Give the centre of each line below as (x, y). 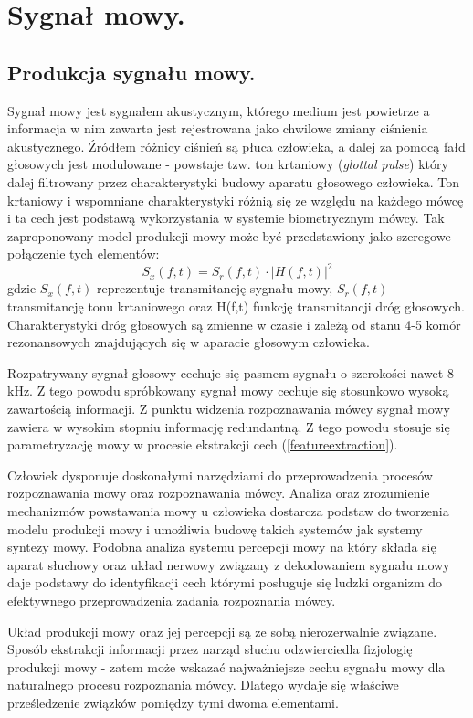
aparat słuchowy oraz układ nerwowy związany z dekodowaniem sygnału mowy (229, 564)
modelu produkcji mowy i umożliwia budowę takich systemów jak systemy (215, 528)
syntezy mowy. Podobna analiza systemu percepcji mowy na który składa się (222, 547)
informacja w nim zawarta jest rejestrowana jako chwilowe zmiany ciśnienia (218, 128)
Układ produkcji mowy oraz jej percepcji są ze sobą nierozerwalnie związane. (222, 631)
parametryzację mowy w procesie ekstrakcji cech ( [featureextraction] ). (203, 444)
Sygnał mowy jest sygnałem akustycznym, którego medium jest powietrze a (219, 110)
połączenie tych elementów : (84, 253)
